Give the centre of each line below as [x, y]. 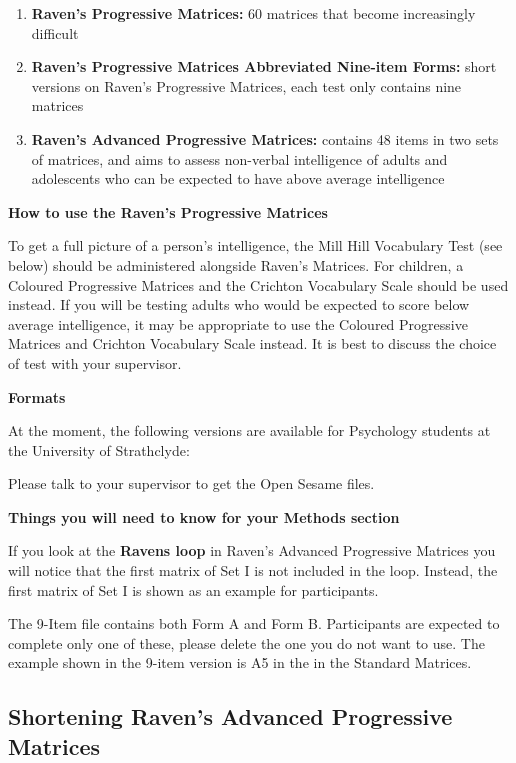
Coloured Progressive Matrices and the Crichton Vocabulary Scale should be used [258, 284]
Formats [37, 396]
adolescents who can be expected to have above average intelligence [238, 178]
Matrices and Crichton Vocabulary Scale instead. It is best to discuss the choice [252, 343]
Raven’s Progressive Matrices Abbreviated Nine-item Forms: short [264, 66]
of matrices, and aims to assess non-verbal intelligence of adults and [239, 158]
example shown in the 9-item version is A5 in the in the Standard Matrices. [240, 662]
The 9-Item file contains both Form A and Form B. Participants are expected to [254, 623]
